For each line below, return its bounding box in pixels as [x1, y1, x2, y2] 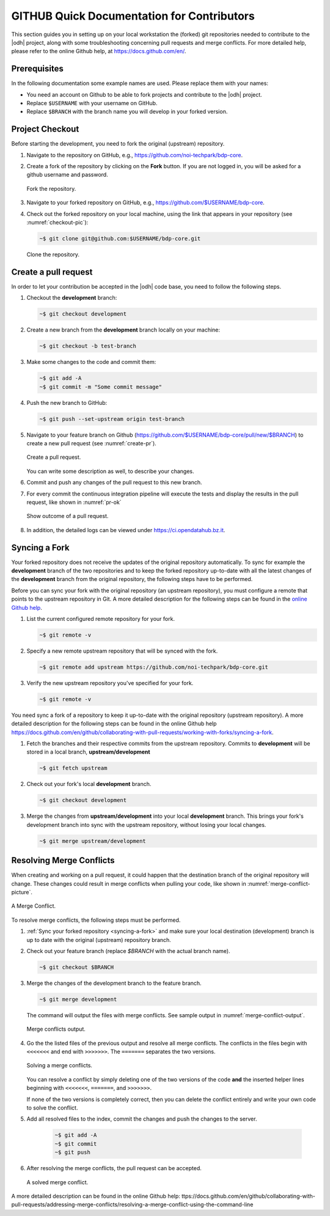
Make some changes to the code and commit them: [26, 358, 156, 366]
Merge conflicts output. [26, 1025, 86, 1033]
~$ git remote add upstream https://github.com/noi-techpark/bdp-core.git [39, 664, 269, 670]
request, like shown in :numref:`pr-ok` [26, 499, 122, 506]
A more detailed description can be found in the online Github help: [11, 1192, 180, 1199]
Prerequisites [11, 64, 64, 74]
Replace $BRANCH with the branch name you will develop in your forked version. [26, 108, 228, 116]
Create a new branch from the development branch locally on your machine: [26, 326, 220, 333]
